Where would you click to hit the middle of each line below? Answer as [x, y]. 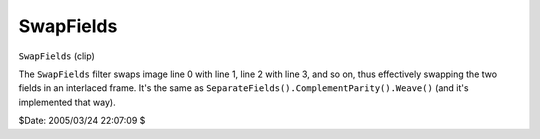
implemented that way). [67, 102]
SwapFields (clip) [56, 56]
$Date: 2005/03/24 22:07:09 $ [82, 121]
